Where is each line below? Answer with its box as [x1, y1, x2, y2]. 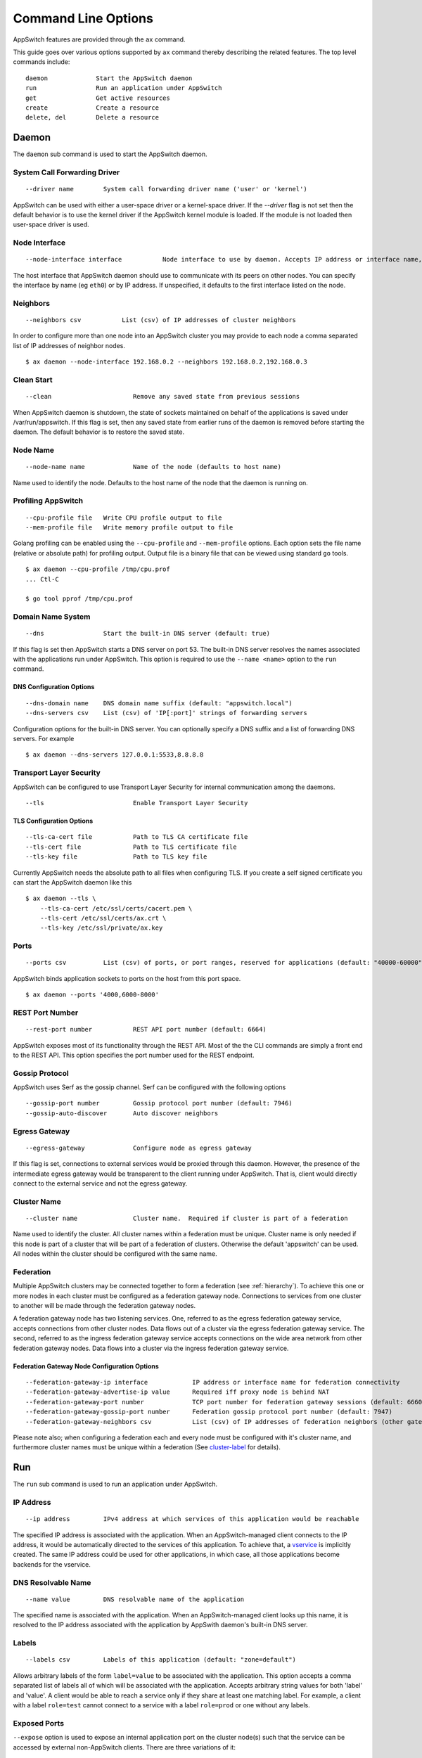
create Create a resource [25, 103, 160, 112]
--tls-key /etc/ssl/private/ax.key [39, 924, 163, 932]
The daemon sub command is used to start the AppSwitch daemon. [13, 150, 207, 158]
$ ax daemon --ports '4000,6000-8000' [25, 991, 160, 999]
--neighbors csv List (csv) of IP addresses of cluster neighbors [25, 316, 297, 323]
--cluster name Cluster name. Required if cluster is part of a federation [25, 1214, 348, 1222]
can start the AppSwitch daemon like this [13, 878, 132, 886]
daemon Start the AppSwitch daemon [25, 74, 193, 82]
